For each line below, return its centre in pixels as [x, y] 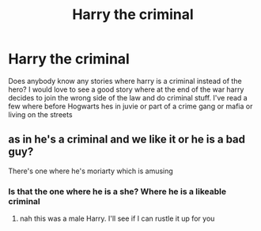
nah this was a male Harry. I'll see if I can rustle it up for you [117, 218]
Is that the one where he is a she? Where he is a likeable [117, 191]
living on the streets [40, 114]
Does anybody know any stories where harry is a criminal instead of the [125, 81]
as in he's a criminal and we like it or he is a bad [127, 140]
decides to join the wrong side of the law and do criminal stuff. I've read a [128, 97]
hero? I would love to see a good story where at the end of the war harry [126, 89]
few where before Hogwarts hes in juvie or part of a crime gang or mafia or [130, 106]
